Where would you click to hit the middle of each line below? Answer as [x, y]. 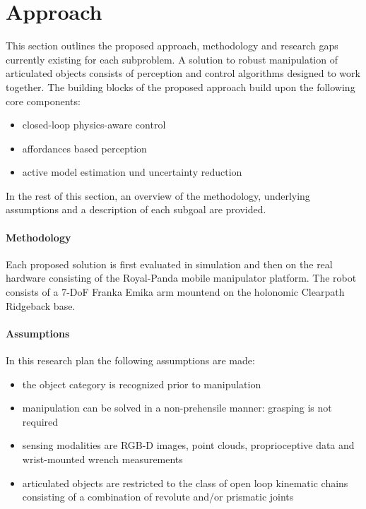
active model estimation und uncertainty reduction [132, 172]
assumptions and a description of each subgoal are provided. [136, 209]
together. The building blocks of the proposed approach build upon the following [181, 86]
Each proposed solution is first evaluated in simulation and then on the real [169, 264]
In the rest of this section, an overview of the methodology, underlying [158, 195]
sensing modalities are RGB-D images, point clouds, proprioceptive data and [188, 445]
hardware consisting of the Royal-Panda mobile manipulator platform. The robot [181, 278]
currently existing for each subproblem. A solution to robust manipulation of [172, 59]
